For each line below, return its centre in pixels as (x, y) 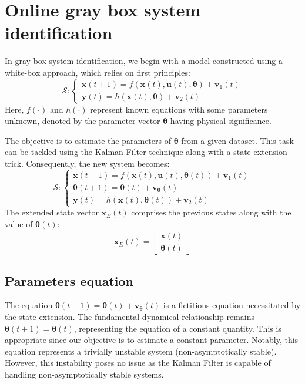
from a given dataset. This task (237, 140)
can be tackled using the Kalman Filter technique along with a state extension (146, 152)
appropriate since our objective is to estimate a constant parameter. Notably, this (152, 340)
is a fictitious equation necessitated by (232, 305)
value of (19, 223)
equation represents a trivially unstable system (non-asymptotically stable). (141, 351)
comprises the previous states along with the (211, 212)
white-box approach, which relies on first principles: (98, 72)
